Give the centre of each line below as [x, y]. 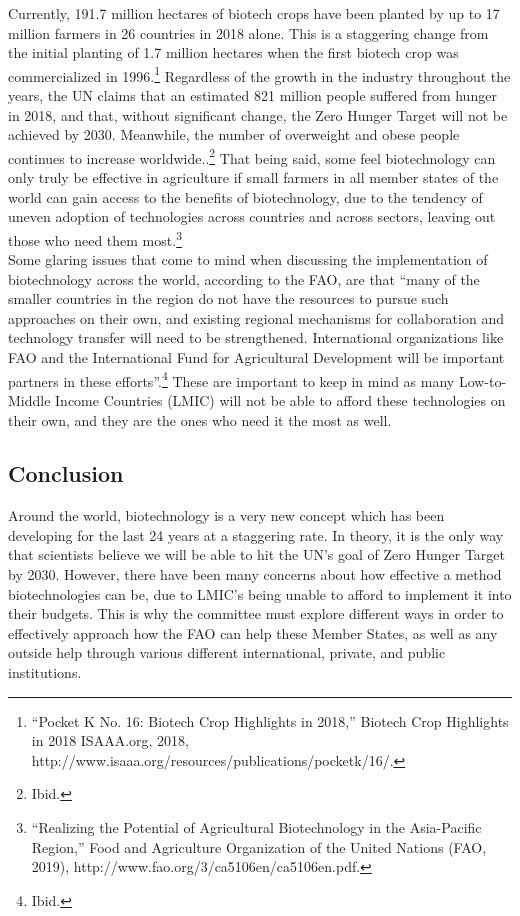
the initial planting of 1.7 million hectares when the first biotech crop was [233, 52]
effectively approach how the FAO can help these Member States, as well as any [253, 632]
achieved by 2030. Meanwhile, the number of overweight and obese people [234, 134]
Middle [29, 399]
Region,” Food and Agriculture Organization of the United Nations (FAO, [259, 846]
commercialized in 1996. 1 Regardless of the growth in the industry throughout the [259, 74]
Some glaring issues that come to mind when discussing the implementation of [248, 259]
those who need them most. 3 [95, 238]
